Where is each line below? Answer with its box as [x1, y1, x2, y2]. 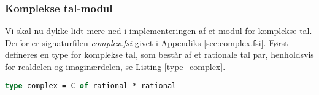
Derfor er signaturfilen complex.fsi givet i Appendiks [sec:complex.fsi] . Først [5, 36, 288, 49]
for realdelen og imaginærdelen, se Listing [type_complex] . [5, 60, 226, 72]
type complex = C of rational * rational [5, 81, 177, 90]
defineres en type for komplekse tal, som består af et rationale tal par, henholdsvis [5, 48, 314, 61]
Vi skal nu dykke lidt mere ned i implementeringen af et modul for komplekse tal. [5, 24, 312, 37]
